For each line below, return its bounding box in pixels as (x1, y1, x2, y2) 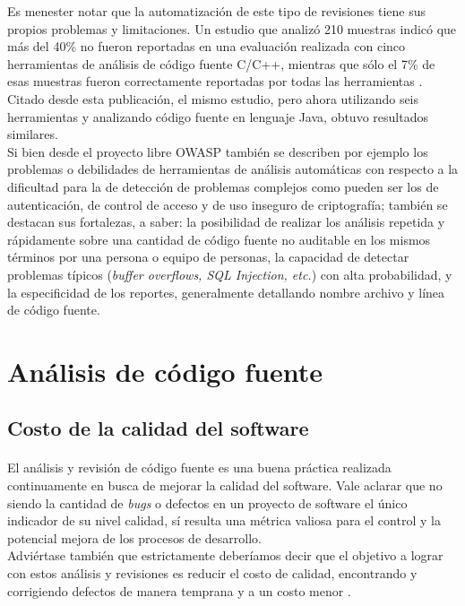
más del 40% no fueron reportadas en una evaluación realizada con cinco (7, 37, 406, 56)
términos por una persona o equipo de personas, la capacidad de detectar (7, 247, 409, 266)
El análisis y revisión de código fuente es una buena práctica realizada (7, 458, 392, 477)
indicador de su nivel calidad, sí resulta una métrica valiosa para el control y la (7, 511, 441, 530)
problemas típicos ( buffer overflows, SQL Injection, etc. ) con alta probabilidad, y (7, 264, 452, 283)
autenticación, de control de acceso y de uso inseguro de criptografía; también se (7, 195, 448, 213)
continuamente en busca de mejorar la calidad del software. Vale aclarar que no (7, 476, 443, 495)
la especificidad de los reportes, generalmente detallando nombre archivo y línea (7, 282, 445, 301)
